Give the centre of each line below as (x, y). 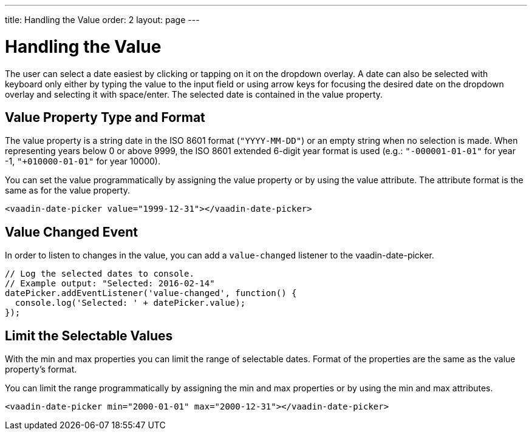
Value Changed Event (71, 232)
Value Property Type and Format (105, 117)
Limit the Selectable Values (89, 336)
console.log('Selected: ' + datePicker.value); (130, 303)
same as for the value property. (67, 191)
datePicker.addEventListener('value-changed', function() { (151, 293)
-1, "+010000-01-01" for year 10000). (83, 161)
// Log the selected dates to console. (100, 274)
